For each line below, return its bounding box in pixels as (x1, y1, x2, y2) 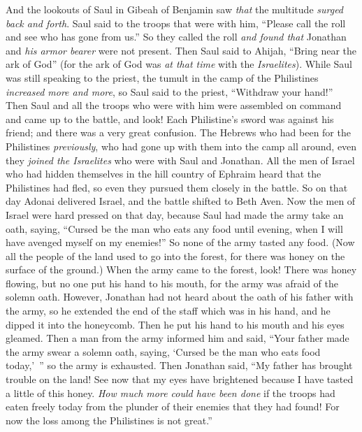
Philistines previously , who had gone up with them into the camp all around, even (6, 138, 357, 153)
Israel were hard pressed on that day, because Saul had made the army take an (6, 207, 344, 222)
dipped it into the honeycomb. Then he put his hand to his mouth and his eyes (6, 317, 345, 331)
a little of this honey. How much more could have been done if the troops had (6, 385, 335, 400)
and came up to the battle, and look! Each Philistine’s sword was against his (6, 111, 334, 126)
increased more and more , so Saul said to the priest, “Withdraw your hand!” (6, 84, 333, 99)
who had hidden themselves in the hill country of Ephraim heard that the (6, 166, 321, 181)
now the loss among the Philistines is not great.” (6, 412, 212, 427)
